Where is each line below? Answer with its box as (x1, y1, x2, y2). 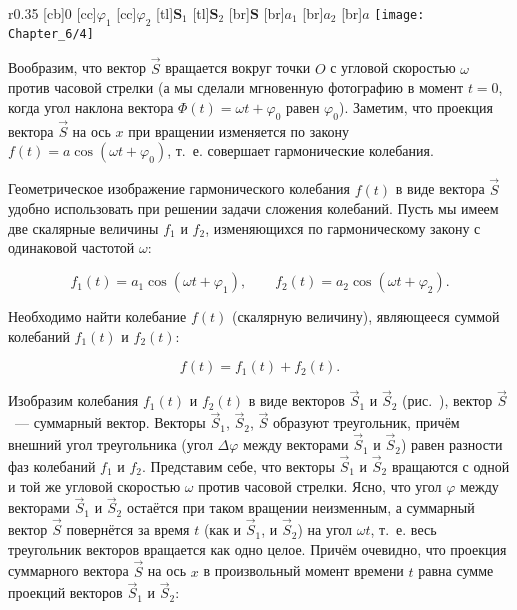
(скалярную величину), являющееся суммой (231, 306, 500, 327)
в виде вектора (395, 178, 485, 199)
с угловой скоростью (330, 57, 456, 78)
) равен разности (400, 434, 503, 455)
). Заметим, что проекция (338, 96, 494, 117)
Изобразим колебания (8, 390, 139, 411)
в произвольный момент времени (203, 560, 404, 581)
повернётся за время (66, 519, 190, 540)
